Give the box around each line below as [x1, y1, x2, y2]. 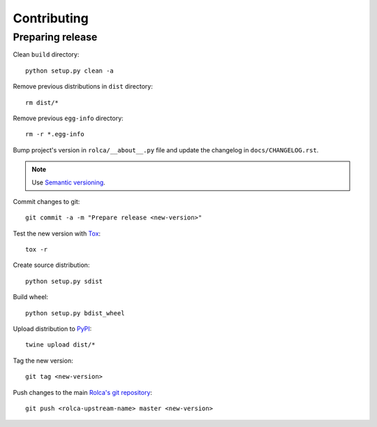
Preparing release [13, 31, 98, 43]
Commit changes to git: [13, 197, 80, 205]
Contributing [13, 10, 89, 26]
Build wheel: [13, 293, 49, 301]
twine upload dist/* [25, 341, 96, 349]
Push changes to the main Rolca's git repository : [13, 388, 153, 396]
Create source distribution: [13, 261, 90, 269]
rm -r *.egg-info [25, 130, 84, 138]
